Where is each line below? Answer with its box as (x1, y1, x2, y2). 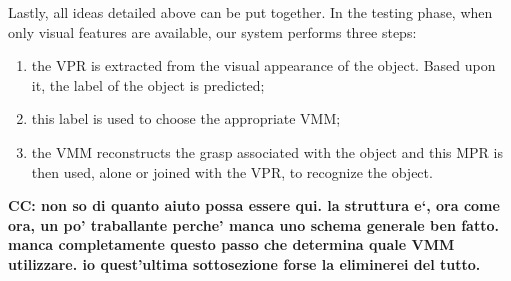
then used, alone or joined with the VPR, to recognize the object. (31, 161, 433, 182)
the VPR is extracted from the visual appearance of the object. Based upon (31, 55, 496, 76)
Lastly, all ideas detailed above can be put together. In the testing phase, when (8, 2, 493, 22)
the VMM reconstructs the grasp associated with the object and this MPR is (31, 141, 503, 162)
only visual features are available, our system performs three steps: (8, 21, 417, 42)
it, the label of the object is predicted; (31, 74, 265, 95)
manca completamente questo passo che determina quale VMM (8, 234, 455, 255)
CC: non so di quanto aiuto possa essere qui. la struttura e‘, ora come (8, 195, 500, 216)
